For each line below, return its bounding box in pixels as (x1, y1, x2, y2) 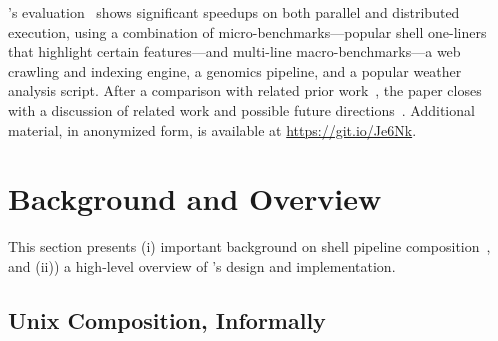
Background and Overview (8, 178, 382, 219)
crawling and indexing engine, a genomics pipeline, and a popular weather (8, 60, 462, 81)
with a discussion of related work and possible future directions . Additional (8, 99, 475, 120)
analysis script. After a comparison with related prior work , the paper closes (8, 80, 482, 101)
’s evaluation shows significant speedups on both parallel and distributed (8, 2, 460, 22)
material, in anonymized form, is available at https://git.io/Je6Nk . (8, 119, 417, 140)
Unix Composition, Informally (8, 304, 326, 335)
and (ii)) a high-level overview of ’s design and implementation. (8, 255, 396, 276)
